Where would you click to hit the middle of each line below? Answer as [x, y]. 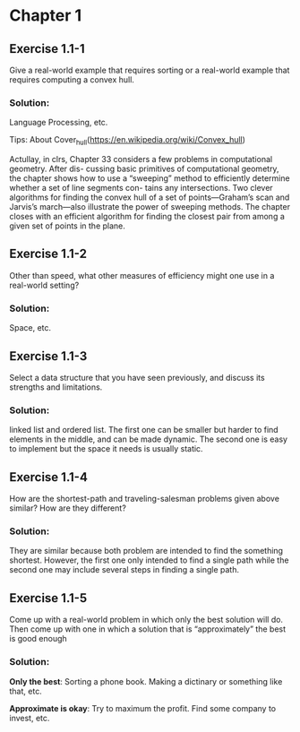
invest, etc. [30, 718]
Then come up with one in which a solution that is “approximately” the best [148, 629]
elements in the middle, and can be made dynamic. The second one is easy [149, 439]
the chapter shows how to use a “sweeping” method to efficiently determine [150, 178]
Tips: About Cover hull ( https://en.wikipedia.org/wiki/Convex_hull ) [128, 141]
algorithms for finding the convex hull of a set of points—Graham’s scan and [150, 197]
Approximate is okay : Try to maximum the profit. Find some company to [143, 708]
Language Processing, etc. [59, 123]
